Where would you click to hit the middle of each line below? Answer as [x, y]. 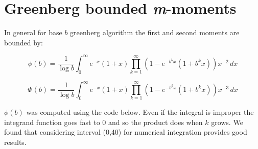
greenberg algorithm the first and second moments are [155, 32]
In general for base [33, 32]
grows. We [227, 122]
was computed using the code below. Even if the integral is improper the [140, 111]
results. [15, 142]
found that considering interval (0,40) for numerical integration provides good [126, 132]
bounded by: [24, 42]
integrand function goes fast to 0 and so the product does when [103, 122]
